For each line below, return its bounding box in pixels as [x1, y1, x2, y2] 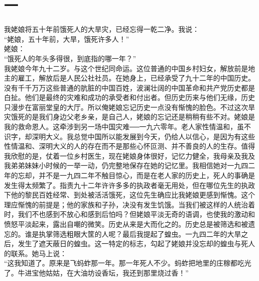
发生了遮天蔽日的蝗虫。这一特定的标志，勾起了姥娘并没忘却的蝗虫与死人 [17, 238, 255, 249]
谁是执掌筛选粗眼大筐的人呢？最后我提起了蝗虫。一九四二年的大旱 [24, 228, 241, 239]
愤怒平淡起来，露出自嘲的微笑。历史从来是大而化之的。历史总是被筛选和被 [4, 219, 248, 229]
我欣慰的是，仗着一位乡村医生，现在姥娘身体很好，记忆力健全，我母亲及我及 [4, 150, 255, 161]
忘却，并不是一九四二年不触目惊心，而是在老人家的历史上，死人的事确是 [17, 170, 255, 181]
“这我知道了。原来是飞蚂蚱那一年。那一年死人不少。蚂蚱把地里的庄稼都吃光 [4, 258, 252, 268]
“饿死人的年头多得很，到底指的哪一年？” [4, 53, 136, 63]
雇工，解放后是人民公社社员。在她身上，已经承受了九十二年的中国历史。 [17, 73, 255, 83]
